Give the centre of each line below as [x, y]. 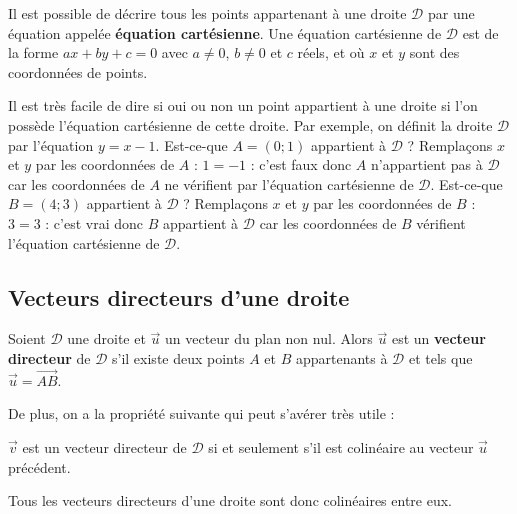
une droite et [106, 338]
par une [451, 13]
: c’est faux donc [301, 164]
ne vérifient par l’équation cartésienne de [289, 183]
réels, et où [331, 52]
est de [480, 32]
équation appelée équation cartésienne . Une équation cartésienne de [225, 32]
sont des [434, 52]
